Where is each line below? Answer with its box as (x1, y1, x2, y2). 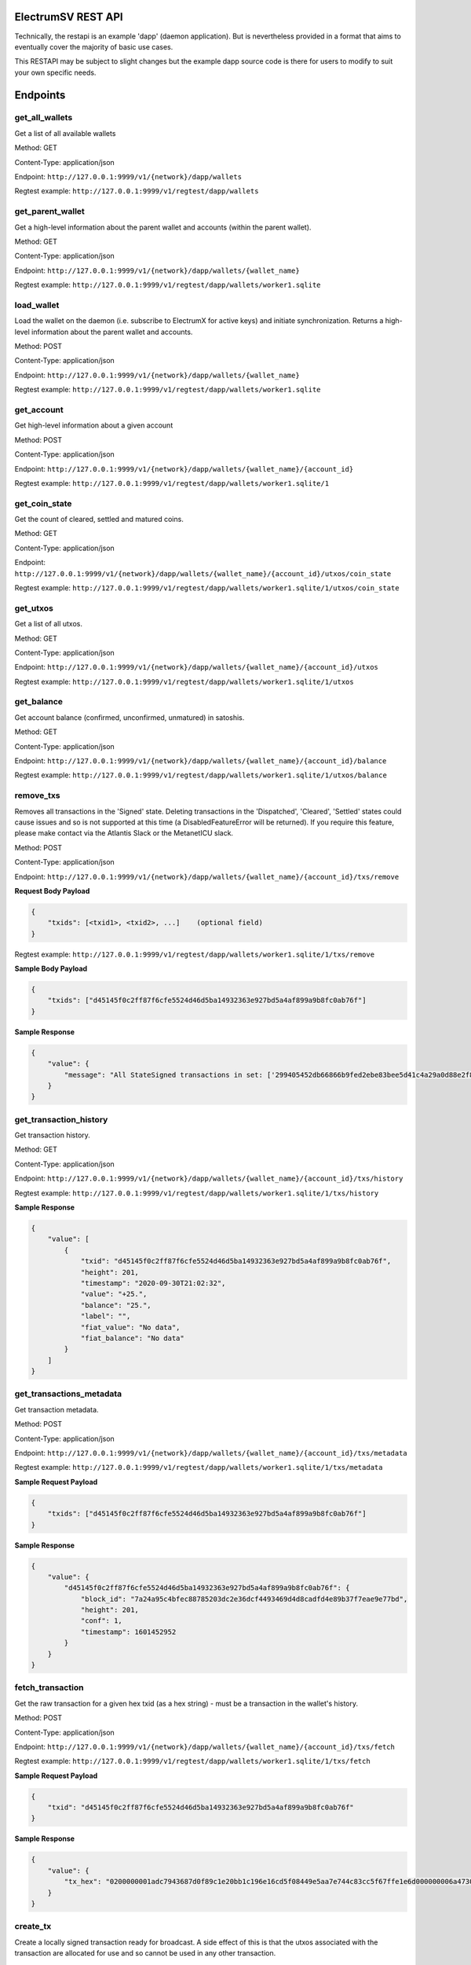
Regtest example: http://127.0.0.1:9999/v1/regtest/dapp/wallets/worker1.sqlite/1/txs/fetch (14, 1757, 371, 1766)
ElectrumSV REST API (14, 10, 123, 24)
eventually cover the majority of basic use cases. (14, 42, 173, 51)
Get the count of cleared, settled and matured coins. (14, 515, 184, 524)
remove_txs (14, 790, 60, 801)
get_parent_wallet (14, 206, 86, 217)
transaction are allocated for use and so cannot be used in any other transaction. (14, 1948, 276, 1958)
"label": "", (80, 1312, 131, 1320)
